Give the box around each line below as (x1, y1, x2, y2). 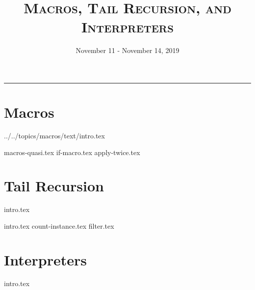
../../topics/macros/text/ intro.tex (4, 131, 105, 141)
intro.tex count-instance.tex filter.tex (4, 220, 114, 231)
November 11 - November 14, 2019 (76, 45, 179, 55)
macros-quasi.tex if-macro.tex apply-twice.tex (4, 147, 140, 157)
